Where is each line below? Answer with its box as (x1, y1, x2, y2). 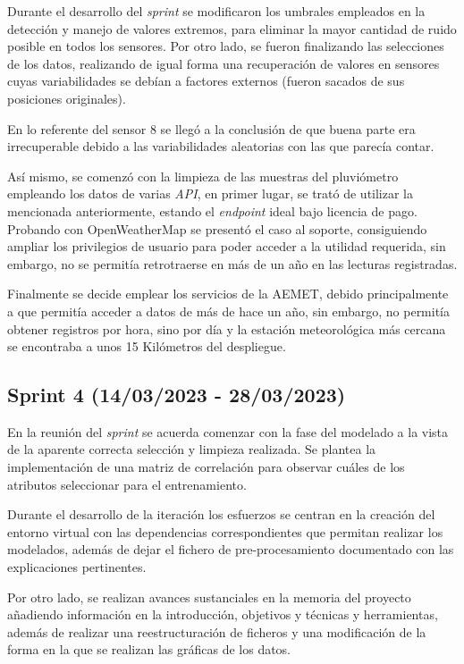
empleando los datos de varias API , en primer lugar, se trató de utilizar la (7, 184, 414, 203)
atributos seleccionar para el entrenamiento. (7, 475, 247, 493)
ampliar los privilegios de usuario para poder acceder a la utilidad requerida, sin (7, 237, 446, 256)
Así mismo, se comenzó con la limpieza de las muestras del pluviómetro (7, 166, 399, 185)
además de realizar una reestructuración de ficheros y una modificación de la (7, 622, 426, 641)
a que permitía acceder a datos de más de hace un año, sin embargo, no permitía (7, 301, 451, 320)
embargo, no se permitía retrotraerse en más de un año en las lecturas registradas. (7, 254, 458, 273)
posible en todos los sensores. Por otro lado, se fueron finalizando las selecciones (7, 37, 444, 55)
